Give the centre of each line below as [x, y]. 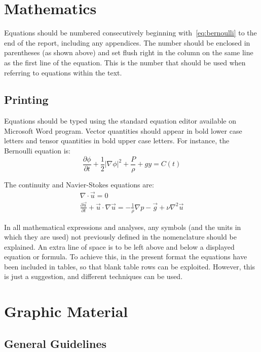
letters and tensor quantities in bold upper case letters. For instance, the [117, 141]
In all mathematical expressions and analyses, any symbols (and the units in [123, 227]
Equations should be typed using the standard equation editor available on [120, 121]
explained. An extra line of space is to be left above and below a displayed [119, 246]
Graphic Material [66, 311]
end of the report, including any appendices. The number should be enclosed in [127, 42]
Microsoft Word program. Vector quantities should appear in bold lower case [123, 130]
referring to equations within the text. [63, 72]
